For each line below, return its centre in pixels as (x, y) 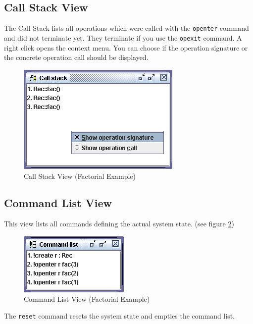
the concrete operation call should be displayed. (76, 57)
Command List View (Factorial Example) (87, 299)
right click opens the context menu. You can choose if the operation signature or (126, 47)
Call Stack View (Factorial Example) (80, 176)
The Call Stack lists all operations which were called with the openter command (126, 28)
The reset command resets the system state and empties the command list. (120, 315)
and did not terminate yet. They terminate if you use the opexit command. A (123, 37)
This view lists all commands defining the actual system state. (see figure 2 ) (119, 224)
